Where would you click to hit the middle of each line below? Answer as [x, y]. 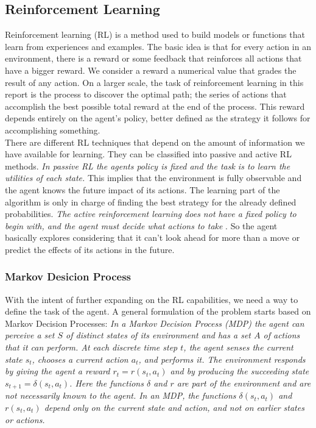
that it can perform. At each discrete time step [91, 347]
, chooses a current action [80, 359]
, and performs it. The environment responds [222, 359]
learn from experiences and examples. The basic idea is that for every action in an [158, 46]
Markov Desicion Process [68, 276]
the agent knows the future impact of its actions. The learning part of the [142, 189]
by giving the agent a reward [58, 371]
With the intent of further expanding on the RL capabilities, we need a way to [152, 299]
